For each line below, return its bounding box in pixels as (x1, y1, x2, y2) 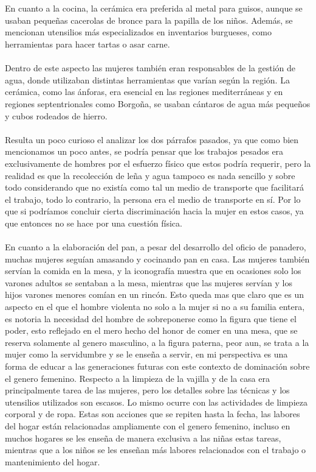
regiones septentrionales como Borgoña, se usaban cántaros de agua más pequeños (5, 97, 311, 110)
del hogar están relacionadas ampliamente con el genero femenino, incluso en (5, 419, 290, 432)
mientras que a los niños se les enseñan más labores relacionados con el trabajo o (5, 443, 306, 456)
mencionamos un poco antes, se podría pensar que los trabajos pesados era (5, 145, 284, 158)
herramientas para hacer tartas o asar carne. (5, 37, 170, 50)
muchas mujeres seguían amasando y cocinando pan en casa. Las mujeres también (5, 252, 310, 265)
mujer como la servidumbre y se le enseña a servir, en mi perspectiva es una (5, 348, 288, 361)
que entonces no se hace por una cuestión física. (5, 216, 182, 229)
